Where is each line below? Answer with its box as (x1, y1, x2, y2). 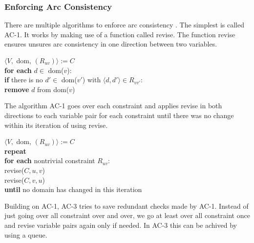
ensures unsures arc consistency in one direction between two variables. (4, 39, 217, 49)
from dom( (37, 84, 69, 94)
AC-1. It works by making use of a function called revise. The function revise (4, 29, 235, 39)
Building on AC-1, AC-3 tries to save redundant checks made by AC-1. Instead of (4, 200, 249, 211)
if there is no (4, 74, 43, 85)
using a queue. (4, 229, 47, 240)
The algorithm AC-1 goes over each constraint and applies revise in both (4, 100, 222, 111)
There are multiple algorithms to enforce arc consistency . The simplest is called (4, 20, 244, 30)
